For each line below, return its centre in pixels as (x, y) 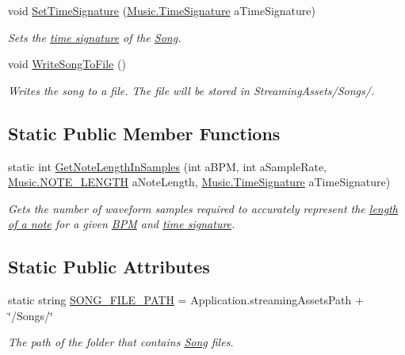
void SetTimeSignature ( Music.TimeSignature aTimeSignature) (162, 10)
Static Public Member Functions (144, 133)
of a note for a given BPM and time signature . (122, 224)
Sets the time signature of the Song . (95, 37)
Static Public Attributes (109, 267)
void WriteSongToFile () (67, 64)
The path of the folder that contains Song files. (121, 342)
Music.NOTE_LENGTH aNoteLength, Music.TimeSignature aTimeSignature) (199, 182)
